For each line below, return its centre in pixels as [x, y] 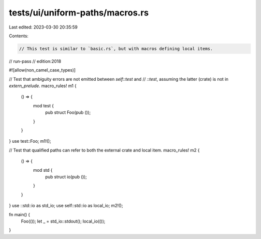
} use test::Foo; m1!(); [30, 141]
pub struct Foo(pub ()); [68, 112]
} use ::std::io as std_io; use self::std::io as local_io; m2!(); [66, 206]
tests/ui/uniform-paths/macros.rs [79, 13]
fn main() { [20, 214]
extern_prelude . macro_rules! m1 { [43, 86]
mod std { [43, 170]
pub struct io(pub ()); [66, 177]
